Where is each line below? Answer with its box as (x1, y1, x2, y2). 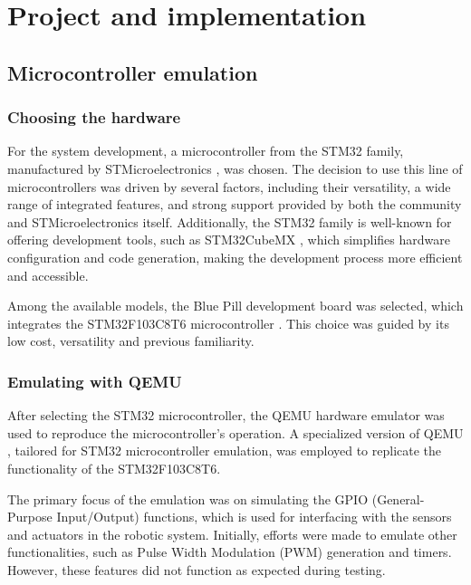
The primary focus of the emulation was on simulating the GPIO (7, 489, 369, 508)
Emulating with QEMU (7, 369, 182, 392)
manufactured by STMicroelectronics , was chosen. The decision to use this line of (7, 158, 463, 177)
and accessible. (7, 265, 89, 284)
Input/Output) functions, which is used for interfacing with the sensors (56, 507, 452, 526)
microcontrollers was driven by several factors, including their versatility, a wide (7, 177, 451, 196)
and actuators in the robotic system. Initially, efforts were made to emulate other (7, 524, 457, 543)
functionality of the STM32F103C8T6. (7, 458, 221, 477)
